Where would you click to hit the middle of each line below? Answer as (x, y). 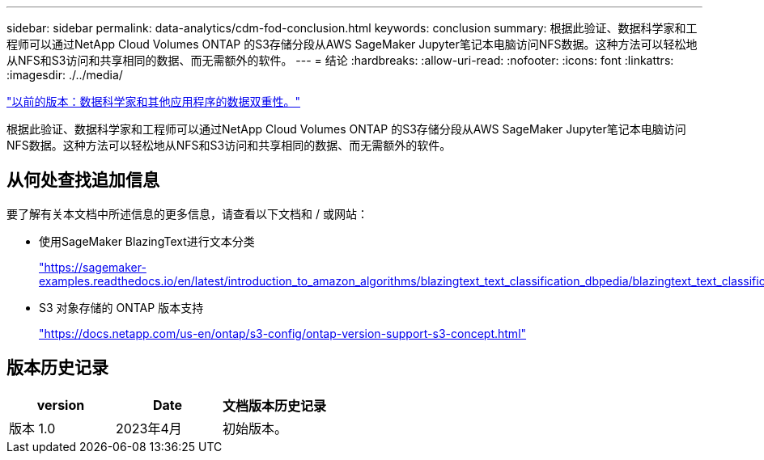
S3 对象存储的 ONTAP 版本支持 (121, 307)
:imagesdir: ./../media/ (65, 75)
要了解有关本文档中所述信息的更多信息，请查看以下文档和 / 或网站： (187, 213)
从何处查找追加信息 (83, 180)
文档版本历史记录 (275, 405)
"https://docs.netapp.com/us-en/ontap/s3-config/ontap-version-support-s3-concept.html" (283, 333)
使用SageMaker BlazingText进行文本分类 (147, 241)
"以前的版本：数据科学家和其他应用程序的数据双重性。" (154, 101)
